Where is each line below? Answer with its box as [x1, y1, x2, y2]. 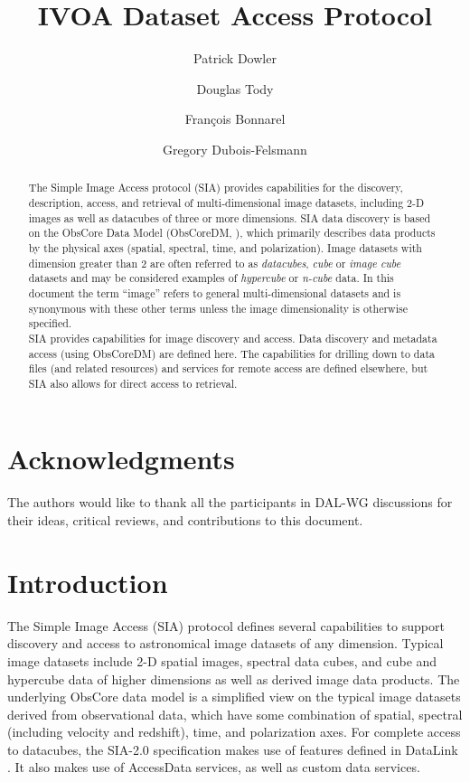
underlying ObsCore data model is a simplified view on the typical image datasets [7, 687, 461, 706]
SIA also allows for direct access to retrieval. [28, 375, 238, 391]
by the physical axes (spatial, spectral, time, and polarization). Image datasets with [28, 240, 422, 255]
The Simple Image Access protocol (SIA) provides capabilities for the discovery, [28, 180, 403, 195]
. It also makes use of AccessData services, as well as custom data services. [7, 758, 420, 777]
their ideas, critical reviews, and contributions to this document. [7, 511, 363, 530]
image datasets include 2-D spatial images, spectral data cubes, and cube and [7, 651, 437, 670]
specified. [28, 316, 72, 331]
